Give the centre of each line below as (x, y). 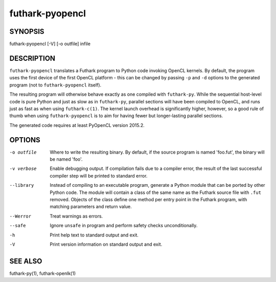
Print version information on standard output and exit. (106, 244)
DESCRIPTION (32, 58)
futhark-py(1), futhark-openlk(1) (43, 273)
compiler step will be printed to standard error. (99, 176)
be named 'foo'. (66, 159)
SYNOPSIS (27, 31)
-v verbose (23, 169)
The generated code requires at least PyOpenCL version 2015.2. (77, 125)
